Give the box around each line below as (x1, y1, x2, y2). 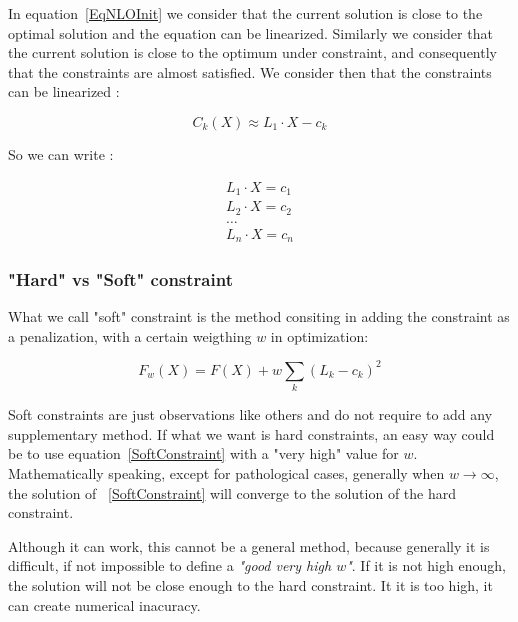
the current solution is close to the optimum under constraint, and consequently (8, 42, 497, 63)
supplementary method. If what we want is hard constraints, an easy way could (8, 423, 495, 444)
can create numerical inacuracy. (8, 594, 201, 615)
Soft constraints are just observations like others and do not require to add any (8, 404, 493, 425)
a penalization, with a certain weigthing (8, 325, 252, 346)
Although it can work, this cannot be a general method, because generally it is (8, 535, 490, 556)
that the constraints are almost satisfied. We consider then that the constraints (8, 61, 492, 82)
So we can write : (8, 143, 114, 164)
